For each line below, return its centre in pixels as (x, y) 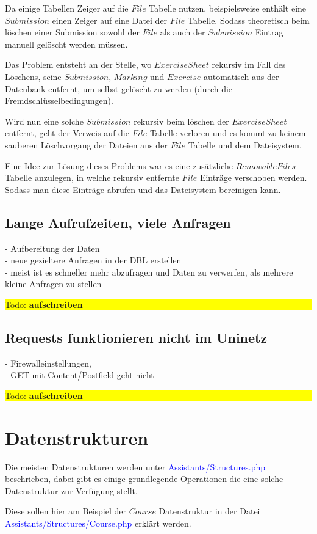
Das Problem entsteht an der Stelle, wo (78, 64)
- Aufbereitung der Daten (52, 248)
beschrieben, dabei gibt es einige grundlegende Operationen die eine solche (144, 479)
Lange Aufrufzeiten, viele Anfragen (118, 222)
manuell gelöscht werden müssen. (66, 44)
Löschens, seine (33, 76)
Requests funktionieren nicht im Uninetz (136, 337)
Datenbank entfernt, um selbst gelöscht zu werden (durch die (119, 88)
